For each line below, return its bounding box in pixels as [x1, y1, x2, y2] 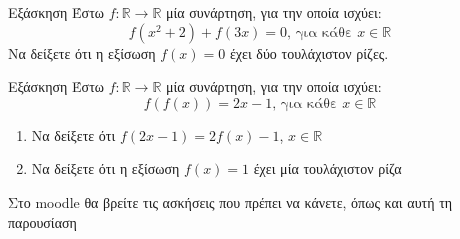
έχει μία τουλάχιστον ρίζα [253, 158, 402, 179]
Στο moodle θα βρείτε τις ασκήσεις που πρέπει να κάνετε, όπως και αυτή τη [8, 191, 453, 212]
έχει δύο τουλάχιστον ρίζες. [229, 42, 389, 63]
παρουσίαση [8, 211, 77, 232]
